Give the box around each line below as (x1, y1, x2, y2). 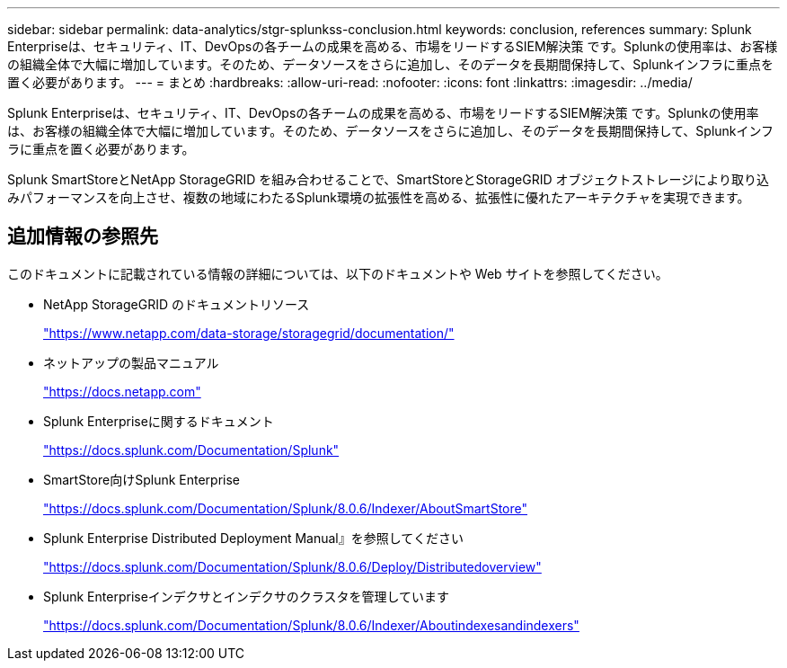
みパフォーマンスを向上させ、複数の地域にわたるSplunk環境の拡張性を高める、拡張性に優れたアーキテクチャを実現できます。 (7, 190, 750, 205)
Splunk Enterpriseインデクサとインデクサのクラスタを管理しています (43, 588, 450, 604)
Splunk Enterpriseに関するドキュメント (43, 413, 274, 429)
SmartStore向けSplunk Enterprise (43, 471, 241, 487)
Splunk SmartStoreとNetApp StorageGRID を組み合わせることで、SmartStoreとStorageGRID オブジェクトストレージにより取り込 (7, 172, 769, 187)
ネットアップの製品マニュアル (43, 354, 219, 370)
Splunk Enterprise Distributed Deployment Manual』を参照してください (43, 530, 464, 546)
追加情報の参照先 (7, 225, 158, 248)
